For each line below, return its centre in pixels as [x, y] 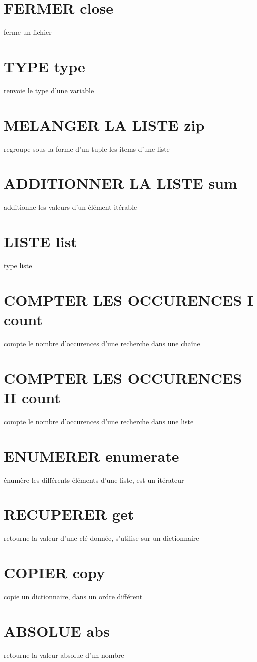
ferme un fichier [28, 32]
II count [32, 397]
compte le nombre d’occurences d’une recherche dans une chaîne [102, 343]
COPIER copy [55, 573]
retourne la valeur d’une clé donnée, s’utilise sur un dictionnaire [102, 538]
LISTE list [41, 241]
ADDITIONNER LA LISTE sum [121, 183]
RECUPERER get [69, 514]
